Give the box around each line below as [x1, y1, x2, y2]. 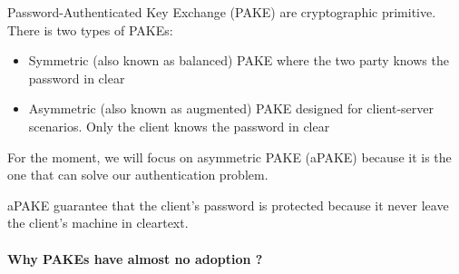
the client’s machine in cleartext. [7, 213, 189, 232]
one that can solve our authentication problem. [7, 165, 269, 184]
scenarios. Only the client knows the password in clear [28, 116, 330, 135]
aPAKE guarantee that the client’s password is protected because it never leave [7, 195, 449, 214]
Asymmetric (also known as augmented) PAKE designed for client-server [28, 99, 434, 118]
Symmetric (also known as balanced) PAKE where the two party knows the [28, 51, 449, 70]
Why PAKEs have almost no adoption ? [7, 249, 263, 268]
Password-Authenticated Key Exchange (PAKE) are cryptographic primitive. [7, 3, 436, 21]
